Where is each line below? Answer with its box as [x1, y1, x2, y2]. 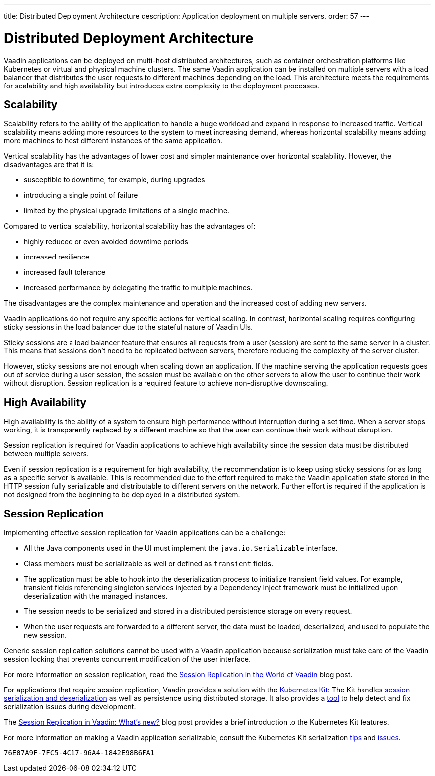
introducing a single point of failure [24, 191, 138, 200]
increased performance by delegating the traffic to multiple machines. [24, 283, 253, 292]
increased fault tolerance [24, 268, 106, 277]
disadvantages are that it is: [4, 160, 94, 169]
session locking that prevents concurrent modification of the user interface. [4, 655, 251, 664]
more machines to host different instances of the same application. [4, 136, 223, 145]
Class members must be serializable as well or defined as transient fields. [24, 559, 274, 568]
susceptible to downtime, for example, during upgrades [24, 175, 205, 184]
